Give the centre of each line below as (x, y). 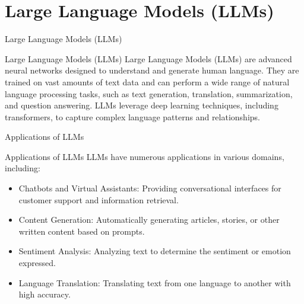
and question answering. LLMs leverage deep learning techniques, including (142, 105)
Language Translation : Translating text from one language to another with (155, 282)
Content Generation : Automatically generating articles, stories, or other (149, 220)
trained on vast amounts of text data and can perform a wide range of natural (147, 81)
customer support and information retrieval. (99, 199)
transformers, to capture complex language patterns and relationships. (132, 116)
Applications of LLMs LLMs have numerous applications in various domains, (145, 156)
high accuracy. (45, 294)
